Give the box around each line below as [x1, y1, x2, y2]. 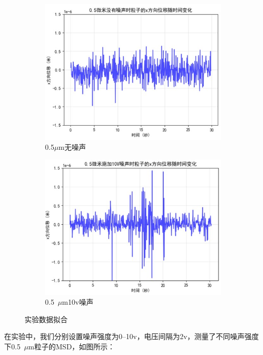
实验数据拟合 [25, 313, 68, 324]
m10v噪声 [62, 297, 94, 307]
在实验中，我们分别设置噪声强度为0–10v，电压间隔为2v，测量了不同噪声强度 [4, 331, 259, 342]
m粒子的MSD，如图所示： [28, 341, 115, 351]
